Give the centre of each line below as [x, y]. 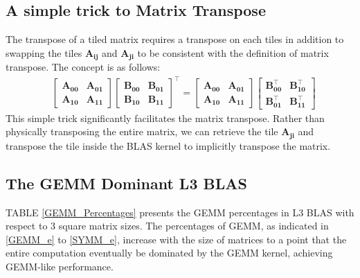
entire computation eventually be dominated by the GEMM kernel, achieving [169, 253]
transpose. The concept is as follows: [83, 67]
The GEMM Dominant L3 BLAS [126, 183]
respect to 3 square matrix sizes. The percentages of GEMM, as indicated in [167, 226]
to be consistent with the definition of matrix [233, 52]
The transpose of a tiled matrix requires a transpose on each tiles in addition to [175, 39]
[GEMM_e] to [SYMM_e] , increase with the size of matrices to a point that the [176, 239]
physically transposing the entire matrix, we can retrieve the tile [142, 131]
